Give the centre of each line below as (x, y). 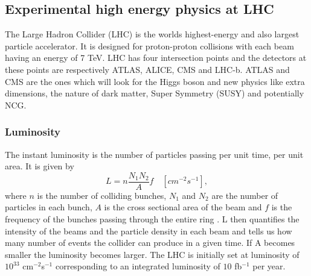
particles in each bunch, (49, 207)
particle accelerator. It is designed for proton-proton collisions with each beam (149, 45)
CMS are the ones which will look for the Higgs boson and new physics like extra (155, 81)
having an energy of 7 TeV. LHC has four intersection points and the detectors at (156, 58)
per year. (269, 266)
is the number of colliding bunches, (102, 195)
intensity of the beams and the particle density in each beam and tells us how (149, 231)
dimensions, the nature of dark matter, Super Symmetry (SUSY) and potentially (155, 93)
